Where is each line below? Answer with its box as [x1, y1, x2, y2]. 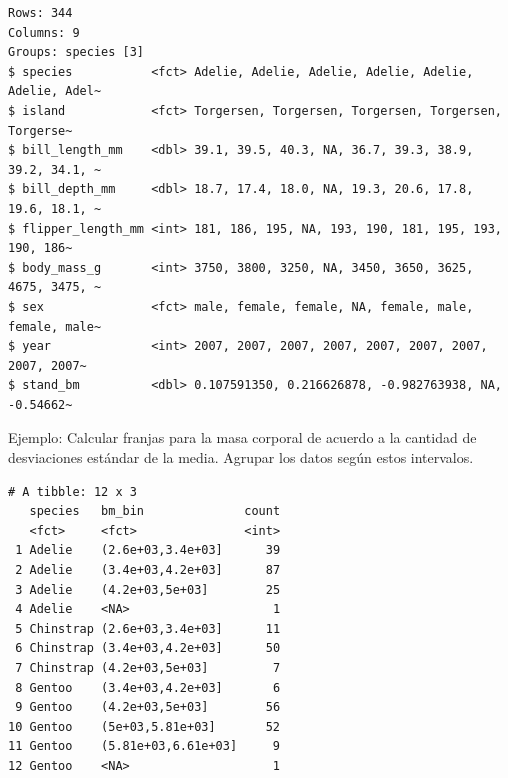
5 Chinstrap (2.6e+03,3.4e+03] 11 [15, 621, 281, 636]
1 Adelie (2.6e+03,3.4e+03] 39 [15, 543, 281, 558]
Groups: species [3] [8, 45, 145, 60]
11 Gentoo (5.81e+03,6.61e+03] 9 [8, 739, 281, 754]
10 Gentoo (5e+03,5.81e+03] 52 [8, 719, 281, 734]
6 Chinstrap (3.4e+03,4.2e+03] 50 [15, 641, 281, 656]
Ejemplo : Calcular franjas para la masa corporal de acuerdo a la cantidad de [8, 427, 477, 448]
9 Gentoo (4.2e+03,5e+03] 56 [15, 700, 281, 715]
